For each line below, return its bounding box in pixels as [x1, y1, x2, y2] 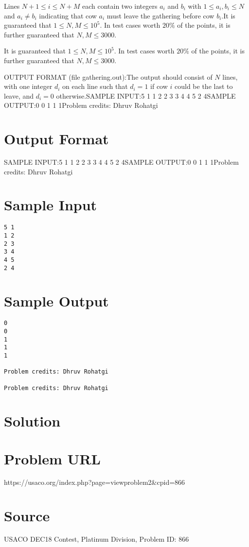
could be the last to [175, 81, 233, 91]
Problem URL [4, 448, 101, 468]
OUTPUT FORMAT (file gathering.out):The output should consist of [4, 71, 213, 82]
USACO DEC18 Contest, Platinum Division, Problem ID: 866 [4, 533, 189, 544]
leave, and [4, 90, 34, 101]
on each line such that [62, 81, 128, 91]
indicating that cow [39, 10, 97, 20]
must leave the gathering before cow [107, 10, 214, 20]
